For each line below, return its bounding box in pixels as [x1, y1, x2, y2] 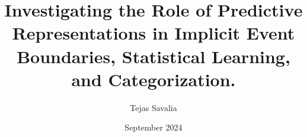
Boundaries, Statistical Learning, [17, 44, 290, 68]
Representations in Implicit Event [12, 21, 295, 45]
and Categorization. [71, 67, 236, 91]
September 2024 [124, 121, 183, 133]
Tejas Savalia [130, 101, 177, 113]
